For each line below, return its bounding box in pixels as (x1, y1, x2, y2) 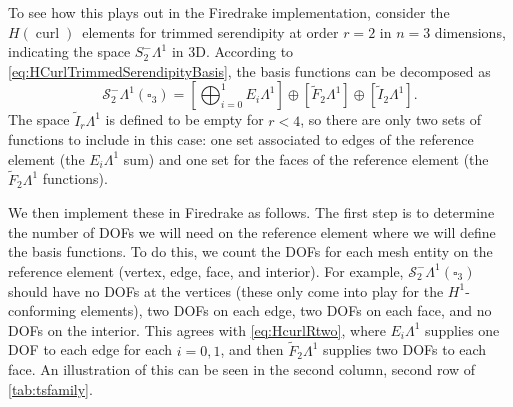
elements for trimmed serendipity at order (82, 21, 339, 42)
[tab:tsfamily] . (8, 378, 93, 399)
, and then (220, 339, 284, 360)
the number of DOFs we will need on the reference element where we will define (8, 221, 496, 242)
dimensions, (434, 21, 506, 42)
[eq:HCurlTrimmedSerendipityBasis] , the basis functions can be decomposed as (8, 60, 491, 81)
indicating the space (8, 41, 131, 62)
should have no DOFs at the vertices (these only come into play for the (8, 280, 444, 301)
